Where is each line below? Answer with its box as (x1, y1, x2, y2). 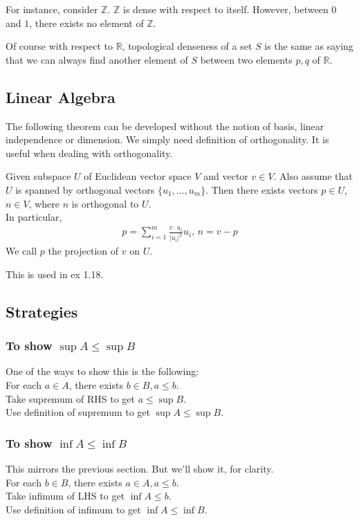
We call (6, 244, 37, 258)
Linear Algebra (6, 86, 116, 107)
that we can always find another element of (6, 52, 188, 66)
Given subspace (6, 169, 71, 183)
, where (28, 196, 60, 210)
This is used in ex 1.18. (6, 266, 104, 281)
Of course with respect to (6, 39, 113, 53)
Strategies (6, 300, 78, 322)
